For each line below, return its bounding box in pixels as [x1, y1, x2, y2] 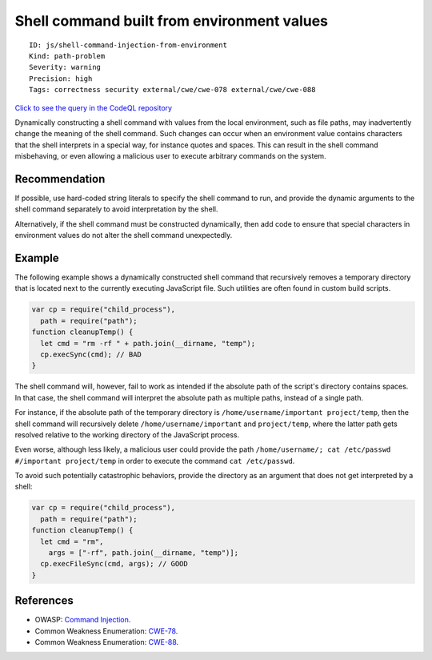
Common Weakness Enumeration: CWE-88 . [34, 638, 179, 647]
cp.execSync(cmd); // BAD [40, 349, 142, 359]
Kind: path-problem [29, 51, 106, 60]
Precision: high [29, 74, 93, 83]
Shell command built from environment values [14, 12, 328, 30]
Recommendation [14, 172, 106, 186]
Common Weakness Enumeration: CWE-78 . [34, 626, 178, 636]
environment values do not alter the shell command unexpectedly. [14, 231, 233, 240]
